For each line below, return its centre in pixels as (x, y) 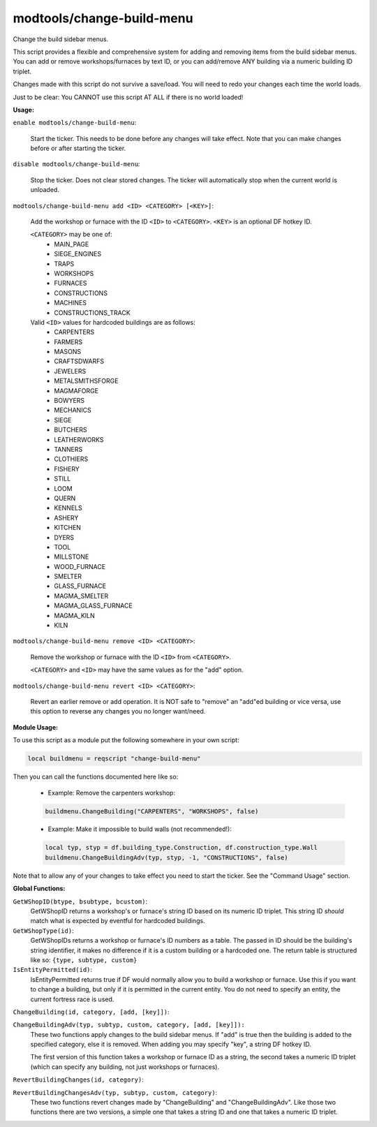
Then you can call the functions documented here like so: (96, 777)
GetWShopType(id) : (43, 930)
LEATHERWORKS (79, 439)
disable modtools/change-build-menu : (76, 164)
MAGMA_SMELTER (81, 596)
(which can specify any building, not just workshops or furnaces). (125, 1067)
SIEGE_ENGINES (77, 254)
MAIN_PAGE (72, 244)
